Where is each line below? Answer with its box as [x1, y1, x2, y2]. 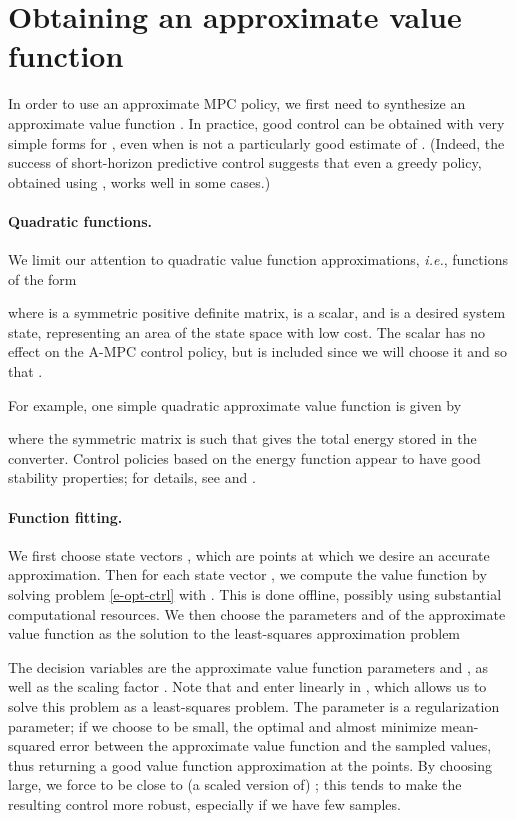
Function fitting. [8, 506, 123, 527]
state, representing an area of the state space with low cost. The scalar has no [8, 321, 486, 342]
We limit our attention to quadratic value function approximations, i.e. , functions [8, 249, 508, 270]
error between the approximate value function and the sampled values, [59, 735, 492, 756]
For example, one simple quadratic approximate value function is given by [8, 394, 462, 415]
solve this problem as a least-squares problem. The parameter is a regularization [8, 695, 500, 716]
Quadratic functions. [8, 210, 153, 231]
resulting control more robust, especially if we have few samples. [8, 793, 401, 814]
